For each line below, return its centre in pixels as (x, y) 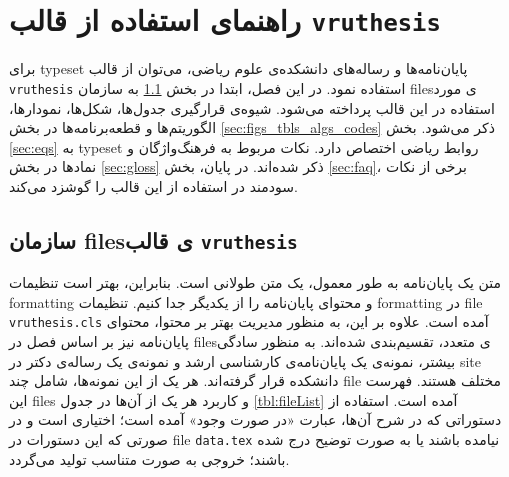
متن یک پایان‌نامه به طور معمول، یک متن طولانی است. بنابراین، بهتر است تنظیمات (255, 282)
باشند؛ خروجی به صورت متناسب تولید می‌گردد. (149, 458)
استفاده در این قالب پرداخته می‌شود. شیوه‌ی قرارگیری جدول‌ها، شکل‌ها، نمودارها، (252, 107)
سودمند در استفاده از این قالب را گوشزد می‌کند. (153, 185)
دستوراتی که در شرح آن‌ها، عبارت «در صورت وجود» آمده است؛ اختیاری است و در (255, 419)
